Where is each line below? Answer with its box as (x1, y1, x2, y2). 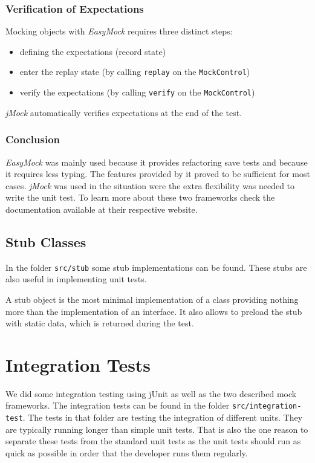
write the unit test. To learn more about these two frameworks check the (5, 191, 275, 204)
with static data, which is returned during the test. (5, 317, 194, 329)
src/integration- (232, 402, 302, 411)
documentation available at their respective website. (5, 202, 198, 215)
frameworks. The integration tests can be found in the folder (5, 399, 230, 412)
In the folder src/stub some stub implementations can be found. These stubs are (5, 261, 307, 273)
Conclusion (5, 132, 60, 147)
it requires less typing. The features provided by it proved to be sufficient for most (5, 167, 310, 180)
